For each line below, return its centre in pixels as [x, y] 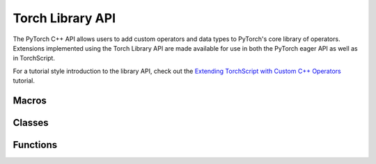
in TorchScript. [34, 58]
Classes [31, 123]
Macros [30, 100]
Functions [35, 145]
